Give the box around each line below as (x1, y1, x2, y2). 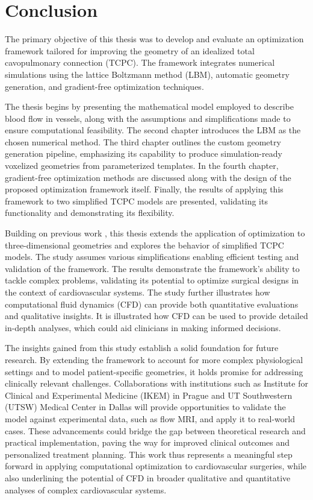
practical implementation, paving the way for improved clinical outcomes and (5, 436, 290, 449)
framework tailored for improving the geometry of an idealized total (5, 44, 255, 57)
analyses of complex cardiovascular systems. (5, 483, 167, 496)
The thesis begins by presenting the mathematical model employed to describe (5, 100, 294, 113)
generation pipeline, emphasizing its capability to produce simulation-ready (5, 147, 282, 160)
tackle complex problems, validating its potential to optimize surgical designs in (5, 274, 299, 286)
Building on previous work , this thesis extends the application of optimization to (5, 227, 305, 239)
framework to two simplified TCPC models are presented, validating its (5, 194, 268, 207)
